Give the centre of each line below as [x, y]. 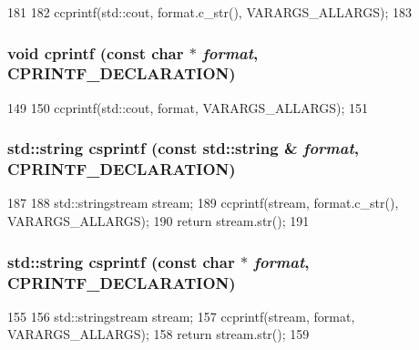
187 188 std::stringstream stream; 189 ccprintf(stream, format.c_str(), [203, 203]
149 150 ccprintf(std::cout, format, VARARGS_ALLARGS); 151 [188, 107]
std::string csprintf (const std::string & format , [183, 148]
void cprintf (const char [96, 52]
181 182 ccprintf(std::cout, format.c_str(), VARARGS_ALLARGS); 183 [210, 12]
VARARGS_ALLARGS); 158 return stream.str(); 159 [158, 334]
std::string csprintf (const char [121, 261]
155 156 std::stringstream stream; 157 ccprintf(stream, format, [181, 316]
